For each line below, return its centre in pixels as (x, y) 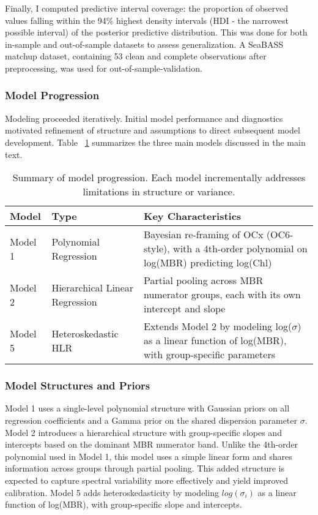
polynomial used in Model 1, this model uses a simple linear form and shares (149, 456)
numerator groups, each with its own (222, 295)
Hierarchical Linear (93, 287)
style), (157, 249)
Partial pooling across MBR (204, 280)
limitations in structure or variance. (159, 192)
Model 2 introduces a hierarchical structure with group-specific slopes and (143, 432)
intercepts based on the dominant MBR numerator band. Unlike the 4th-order (152, 444)
